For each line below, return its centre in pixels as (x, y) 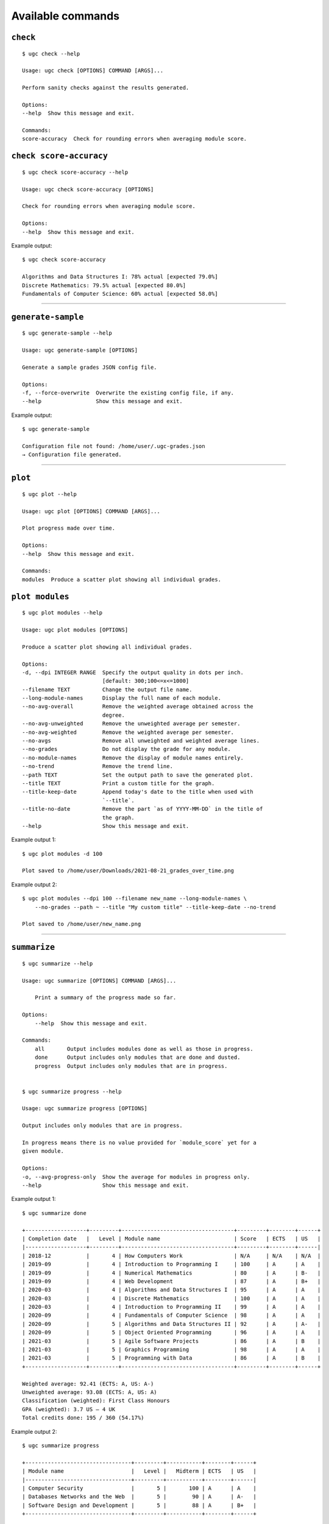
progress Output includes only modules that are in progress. (131, 1066)
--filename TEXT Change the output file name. (107, 689)
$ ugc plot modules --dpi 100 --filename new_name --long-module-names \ (135, 899)
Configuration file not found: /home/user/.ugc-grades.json (114, 446)
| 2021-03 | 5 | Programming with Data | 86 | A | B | (172, 1358)
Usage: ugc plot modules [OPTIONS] (75, 630)
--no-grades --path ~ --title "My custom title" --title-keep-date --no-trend (155, 907)
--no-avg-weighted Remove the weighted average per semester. (128, 732)
